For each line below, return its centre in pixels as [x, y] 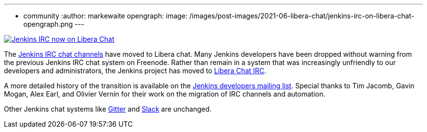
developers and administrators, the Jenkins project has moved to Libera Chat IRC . [135, 71]
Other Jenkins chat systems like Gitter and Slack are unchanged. [108, 109]
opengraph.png [48, 24]
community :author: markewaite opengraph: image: [106, 16]
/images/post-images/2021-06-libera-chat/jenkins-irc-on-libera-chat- [302, 16]
